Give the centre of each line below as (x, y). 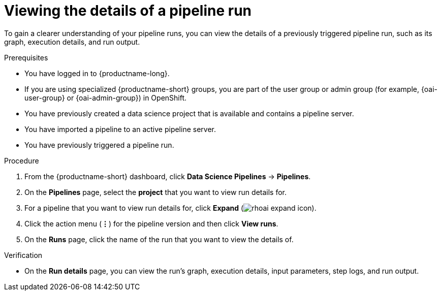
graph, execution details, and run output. (72, 42)
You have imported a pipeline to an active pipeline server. (120, 129)
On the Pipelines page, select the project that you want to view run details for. (156, 192)
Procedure (22, 160)
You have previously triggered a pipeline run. (99, 145)
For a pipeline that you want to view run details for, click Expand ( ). (170, 208)
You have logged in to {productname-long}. (97, 73)
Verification (23, 255)
